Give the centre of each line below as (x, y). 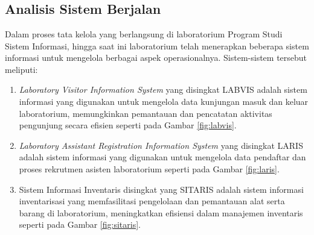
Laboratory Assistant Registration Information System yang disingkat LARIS (161, 145)
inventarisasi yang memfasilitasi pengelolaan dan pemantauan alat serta (152, 201)
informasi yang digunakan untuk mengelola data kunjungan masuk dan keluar (164, 101)
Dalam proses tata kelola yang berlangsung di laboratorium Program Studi (144, 34)
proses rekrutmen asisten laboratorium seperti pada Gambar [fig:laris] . (149, 168)
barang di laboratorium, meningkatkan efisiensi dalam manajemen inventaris (161, 212)
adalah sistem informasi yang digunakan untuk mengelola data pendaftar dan (162, 157)
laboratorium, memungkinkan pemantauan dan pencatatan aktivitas (146, 113)
